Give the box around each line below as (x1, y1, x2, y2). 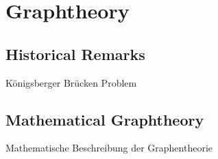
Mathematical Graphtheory (5, 109, 204, 130)
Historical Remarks (5, 43, 145, 64)
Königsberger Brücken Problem (5, 75, 137, 89)
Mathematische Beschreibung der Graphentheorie (5, 141, 213, 155)
